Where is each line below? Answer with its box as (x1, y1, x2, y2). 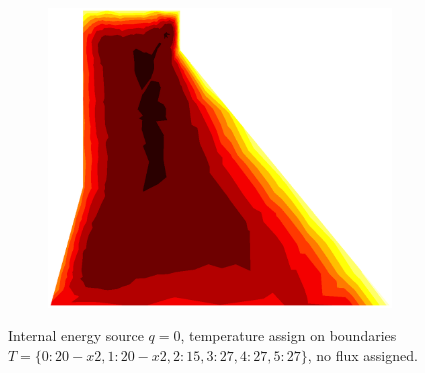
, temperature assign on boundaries (180, 325, 397, 346)
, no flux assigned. (307, 344, 418, 365)
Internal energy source (8, 325, 144, 346)
